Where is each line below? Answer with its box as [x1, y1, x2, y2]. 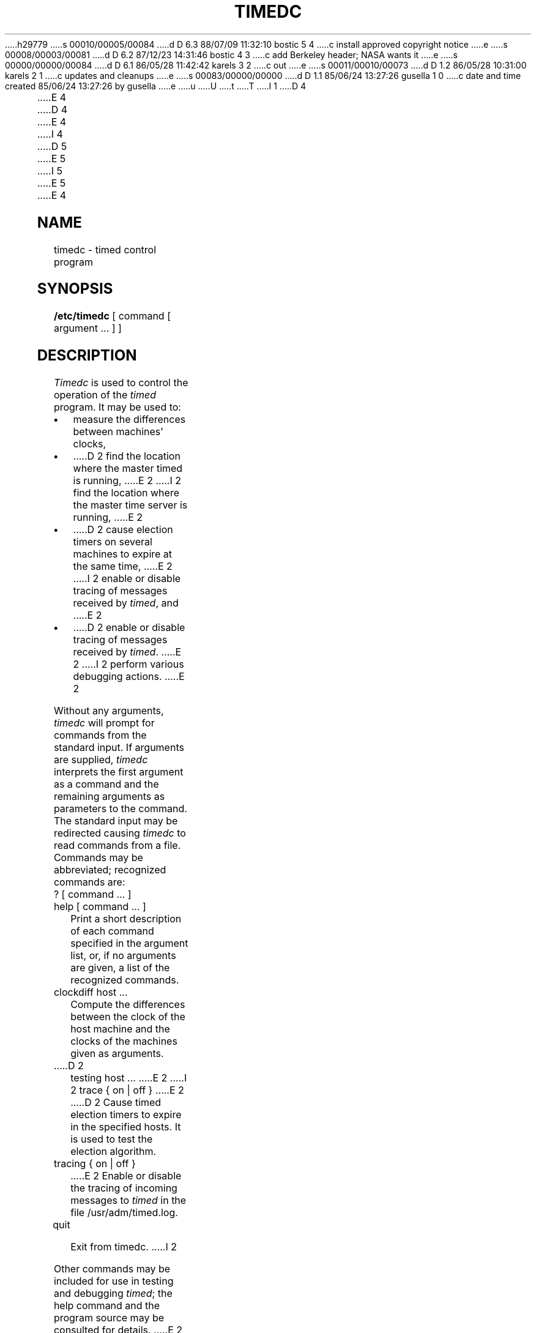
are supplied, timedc [53, 753, 148, 766]
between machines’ [73, 425, 163, 438]
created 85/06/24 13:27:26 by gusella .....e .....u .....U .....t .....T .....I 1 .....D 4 [5, 80, 307, 91]
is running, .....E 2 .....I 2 [73, 474, 182, 487]
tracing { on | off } [53, 1157, 136, 1170]
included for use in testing [53, 1275, 174, 1288]
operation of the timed [53, 389, 156, 401]
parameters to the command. [53, 802, 187, 815]
